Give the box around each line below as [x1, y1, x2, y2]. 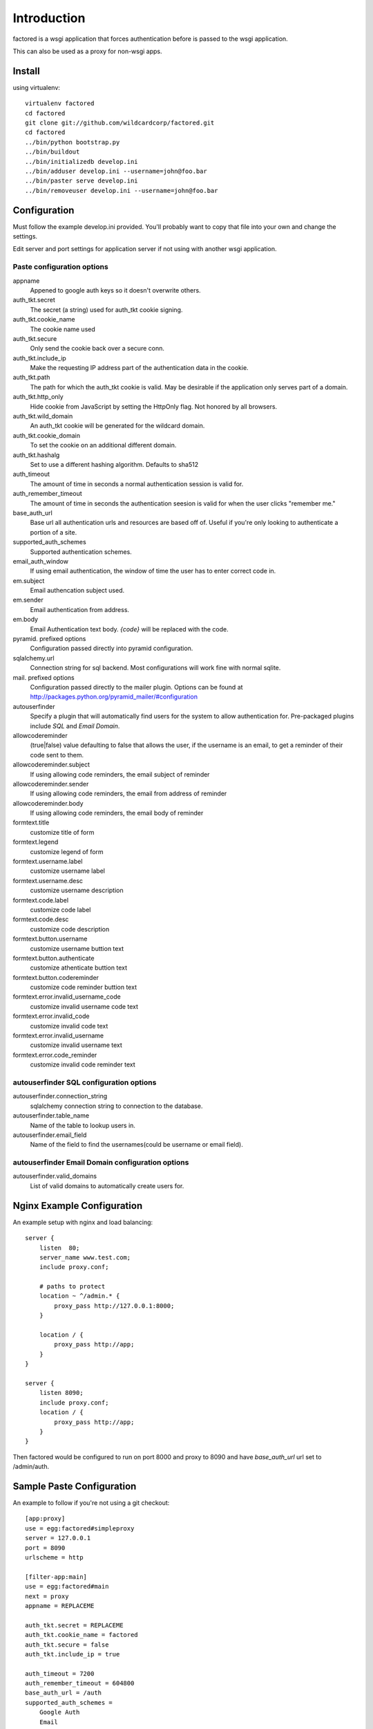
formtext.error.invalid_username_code [12, 992, 121, 1001]
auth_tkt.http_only [12, 393, 64, 401]
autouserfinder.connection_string [12, 1092, 108, 1100]
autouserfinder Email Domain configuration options [12, 1158, 189, 1167]
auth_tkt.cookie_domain [12, 431, 81, 439]
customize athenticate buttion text [30, 963, 128, 972]
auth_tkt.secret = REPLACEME [25, 1621, 124, 1629]
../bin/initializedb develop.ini [25, 158, 138, 165]
